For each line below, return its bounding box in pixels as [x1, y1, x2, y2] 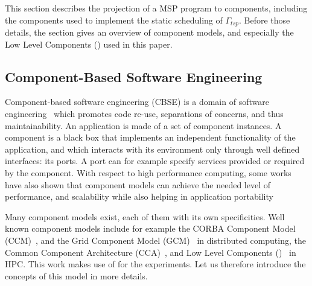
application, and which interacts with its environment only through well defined [5, 142, 300, 155]
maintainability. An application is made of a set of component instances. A [5, 119, 282, 132]
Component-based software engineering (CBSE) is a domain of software [5, 95, 269, 108]
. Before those [238, 13, 290, 26]
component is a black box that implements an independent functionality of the [5, 131, 296, 144]
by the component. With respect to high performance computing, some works [5, 167, 291, 179]
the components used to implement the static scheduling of [5, 13, 223, 26]
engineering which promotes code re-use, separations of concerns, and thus [5, 107, 284, 120]
